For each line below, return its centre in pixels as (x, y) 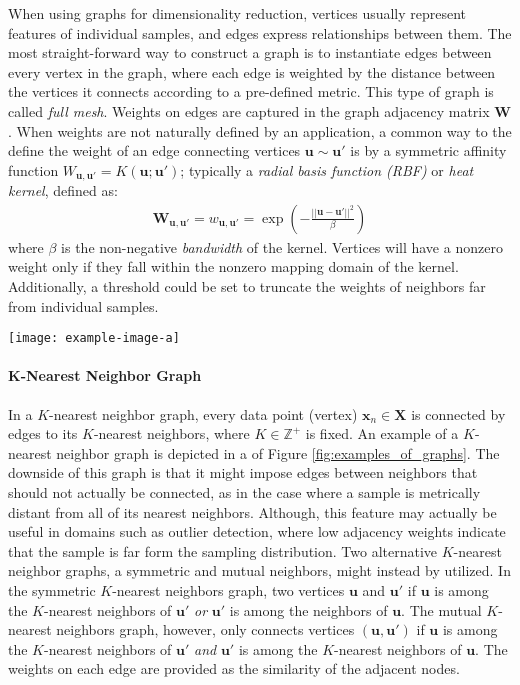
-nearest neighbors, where (171, 433)
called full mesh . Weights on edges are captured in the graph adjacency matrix (249, 110)
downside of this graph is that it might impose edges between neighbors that (243, 472)
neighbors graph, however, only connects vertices (205, 629)
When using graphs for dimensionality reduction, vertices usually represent (237, 13)
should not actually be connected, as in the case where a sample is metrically (244, 492)
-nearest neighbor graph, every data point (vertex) (203, 413)
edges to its (43, 433)
